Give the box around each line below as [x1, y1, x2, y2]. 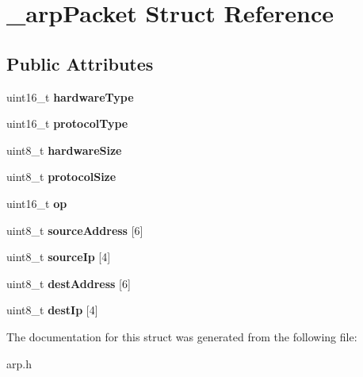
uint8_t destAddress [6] [6, 275, 131, 291]
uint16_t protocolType [6, 115, 128, 132]
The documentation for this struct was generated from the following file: [6, 328, 357, 344]
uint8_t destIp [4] [6, 302, 98, 318]
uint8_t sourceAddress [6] [6, 221, 143, 238]
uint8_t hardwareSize [6, 141, 122, 158]
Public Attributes [6, 51, 154, 75]
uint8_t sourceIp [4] [6, 248, 111, 265]
